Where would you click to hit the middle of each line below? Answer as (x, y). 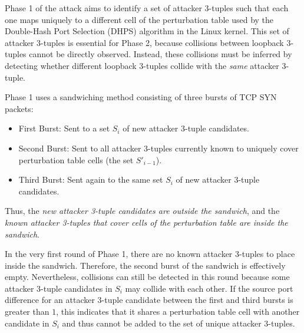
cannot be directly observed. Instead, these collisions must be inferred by (161, 54)
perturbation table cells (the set (76, 159)
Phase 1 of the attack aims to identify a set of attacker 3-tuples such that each (147, 8)
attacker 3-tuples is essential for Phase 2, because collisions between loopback (144, 42)
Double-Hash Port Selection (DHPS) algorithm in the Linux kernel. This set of (147, 31)
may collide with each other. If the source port (209, 288)
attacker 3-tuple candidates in (59, 288)
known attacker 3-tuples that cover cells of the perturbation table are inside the (146, 222)
